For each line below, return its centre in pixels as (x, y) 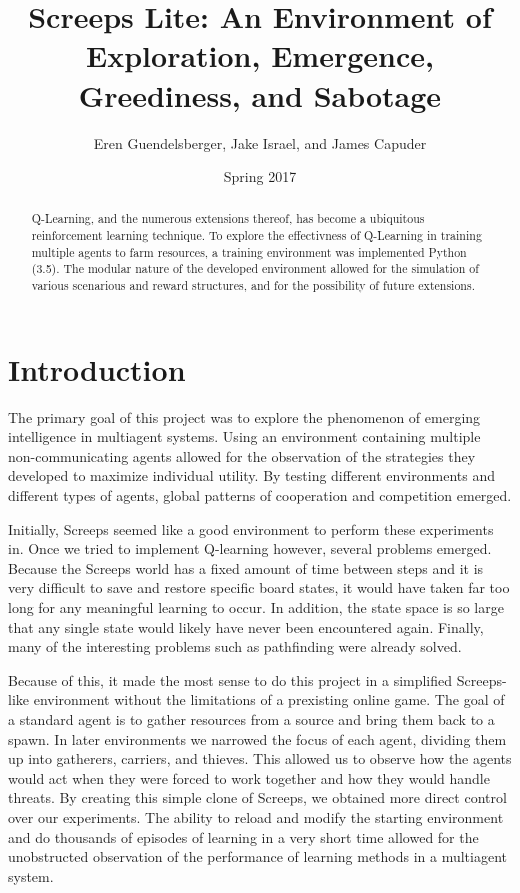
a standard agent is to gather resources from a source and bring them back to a (251, 719)
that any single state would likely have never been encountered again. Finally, (246, 626)
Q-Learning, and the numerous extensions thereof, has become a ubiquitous (228, 218)
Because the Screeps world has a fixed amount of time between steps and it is (246, 567)
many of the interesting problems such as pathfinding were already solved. (235, 646)
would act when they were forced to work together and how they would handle (249, 777)
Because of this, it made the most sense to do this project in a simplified (230, 679)
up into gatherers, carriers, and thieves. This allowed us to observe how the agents (260, 758)
